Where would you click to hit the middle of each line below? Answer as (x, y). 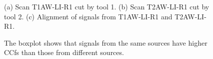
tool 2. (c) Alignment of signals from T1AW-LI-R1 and (88, 16)
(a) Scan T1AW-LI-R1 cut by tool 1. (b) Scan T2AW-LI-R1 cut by (107, 6)
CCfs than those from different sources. (64, 52)
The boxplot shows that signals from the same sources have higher (106, 42)
